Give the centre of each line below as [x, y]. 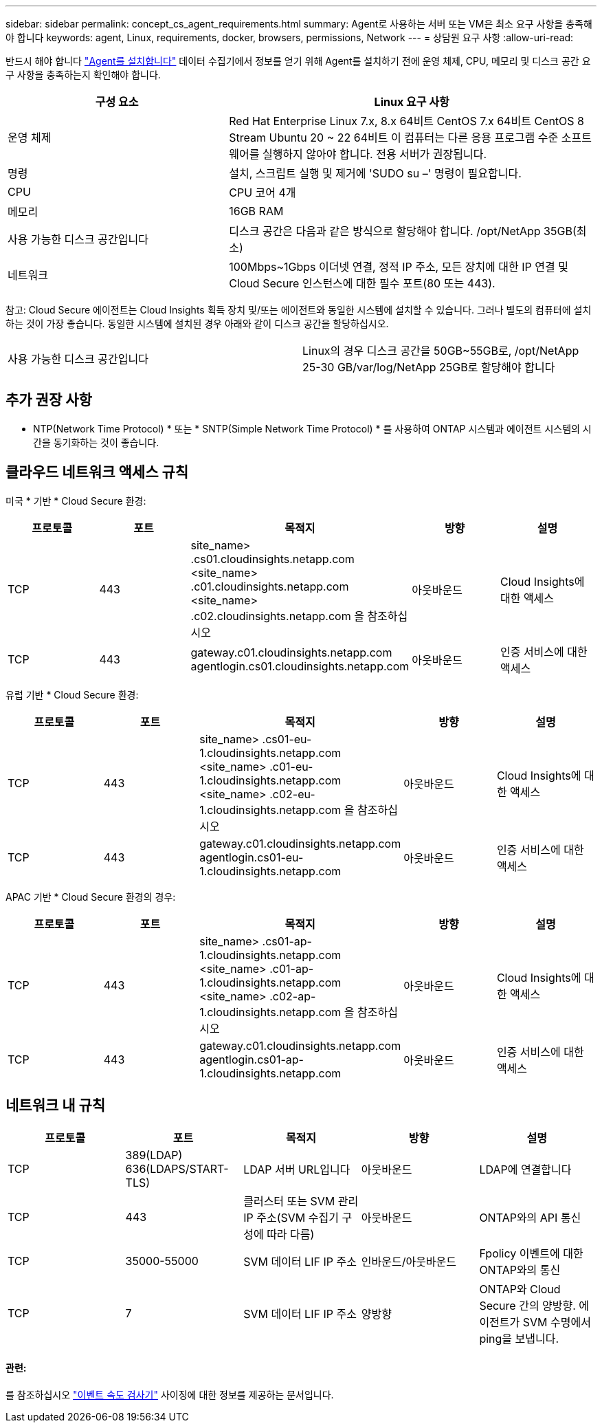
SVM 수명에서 [557, 1322]
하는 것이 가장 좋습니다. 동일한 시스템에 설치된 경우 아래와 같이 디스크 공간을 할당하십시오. [197, 323]
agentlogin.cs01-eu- [252, 857]
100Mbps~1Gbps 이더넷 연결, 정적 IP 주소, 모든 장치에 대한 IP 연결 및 [399, 267]
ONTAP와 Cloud [520, 1289]
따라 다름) [291, 1234]
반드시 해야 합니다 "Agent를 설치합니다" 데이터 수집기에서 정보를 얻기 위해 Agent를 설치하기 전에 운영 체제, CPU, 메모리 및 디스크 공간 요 [298, 61]
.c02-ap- [293, 996]
